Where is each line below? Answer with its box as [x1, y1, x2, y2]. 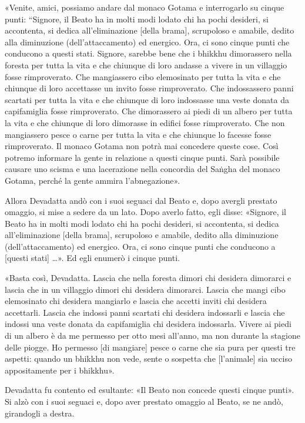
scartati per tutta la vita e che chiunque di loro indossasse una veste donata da [5, 93, 289, 105]
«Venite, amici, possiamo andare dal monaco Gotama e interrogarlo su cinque [5, 1, 284, 13]
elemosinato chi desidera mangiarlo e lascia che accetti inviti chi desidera [5, 295, 267, 307]
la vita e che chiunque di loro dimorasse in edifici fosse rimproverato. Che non [5, 116, 285, 128]
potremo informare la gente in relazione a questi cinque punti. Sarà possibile [5, 151, 280, 163]
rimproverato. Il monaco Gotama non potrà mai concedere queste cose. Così [5, 140, 279, 152]
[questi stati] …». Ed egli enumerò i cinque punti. [5, 252, 180, 264]
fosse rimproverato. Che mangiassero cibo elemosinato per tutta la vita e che [5, 70, 281, 82]
